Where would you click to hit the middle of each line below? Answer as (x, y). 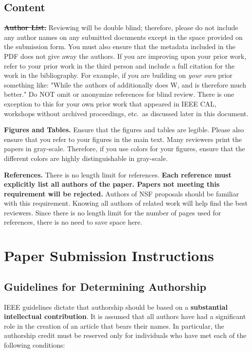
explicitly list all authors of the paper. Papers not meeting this (112, 184)
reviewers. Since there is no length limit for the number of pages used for (113, 212)
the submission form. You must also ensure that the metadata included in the (120, 46)
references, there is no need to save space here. (73, 222)
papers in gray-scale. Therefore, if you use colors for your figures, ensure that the (125, 149)
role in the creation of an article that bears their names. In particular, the (114, 326)
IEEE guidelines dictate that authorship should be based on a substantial (116, 307)
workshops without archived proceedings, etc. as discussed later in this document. (126, 113)
